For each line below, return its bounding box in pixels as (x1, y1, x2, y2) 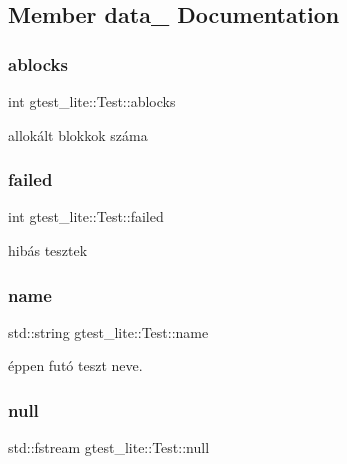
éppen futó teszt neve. (8, 355, 143, 376)
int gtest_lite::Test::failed (8, 206, 164, 227)
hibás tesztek (8, 240, 88, 260)
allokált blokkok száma (8, 124, 148, 145)
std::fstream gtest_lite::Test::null (8, 437, 210, 458)
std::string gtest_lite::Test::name (8, 321, 209, 342)
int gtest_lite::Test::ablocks (8, 91, 176, 111)
